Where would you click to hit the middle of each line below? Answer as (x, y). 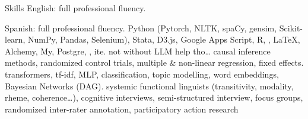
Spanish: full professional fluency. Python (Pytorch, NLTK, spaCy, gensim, (141, 28)
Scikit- (291, 28)
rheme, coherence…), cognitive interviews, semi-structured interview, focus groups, (154, 97)
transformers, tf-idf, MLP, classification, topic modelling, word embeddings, (142, 74)
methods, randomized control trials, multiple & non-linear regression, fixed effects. (154, 62)
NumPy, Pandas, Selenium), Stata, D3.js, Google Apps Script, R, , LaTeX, (164, 39)
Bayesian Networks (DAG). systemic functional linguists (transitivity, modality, (149, 86)
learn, (15, 39)
